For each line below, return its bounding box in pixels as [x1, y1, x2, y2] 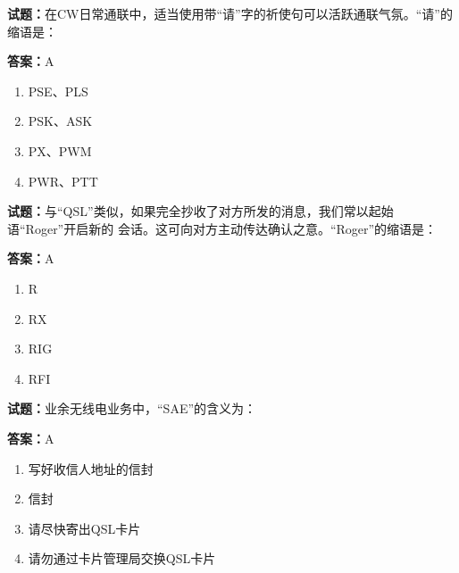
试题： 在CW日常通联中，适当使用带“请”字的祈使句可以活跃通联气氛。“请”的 [7, 4, 453, 22]
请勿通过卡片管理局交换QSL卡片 [28, 549, 216, 568]
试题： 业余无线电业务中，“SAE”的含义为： [7, 399, 257, 418]
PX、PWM [28, 141, 92, 160]
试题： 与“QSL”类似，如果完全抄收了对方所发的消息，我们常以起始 [7, 202, 394, 220]
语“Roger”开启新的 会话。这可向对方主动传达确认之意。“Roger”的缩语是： [7, 219, 438, 237]
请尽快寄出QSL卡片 [28, 519, 141, 537]
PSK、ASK [28, 112, 93, 130]
